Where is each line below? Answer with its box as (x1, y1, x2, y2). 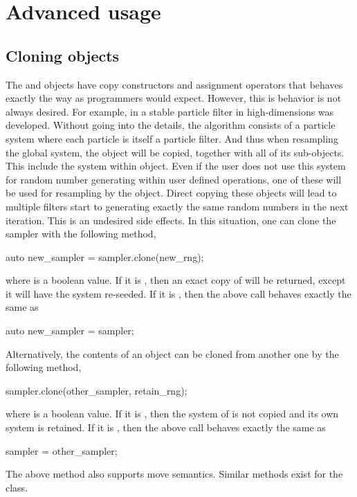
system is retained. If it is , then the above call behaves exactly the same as (6, 420, 326, 435)
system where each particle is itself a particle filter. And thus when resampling (6, 131, 338, 145)
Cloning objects (6, 44, 120, 66)
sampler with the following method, (6, 226, 156, 241)
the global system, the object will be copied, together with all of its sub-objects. (6, 145, 345, 159)
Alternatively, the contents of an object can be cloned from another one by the (6, 346, 339, 361)
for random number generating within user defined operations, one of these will (6, 172, 342, 186)
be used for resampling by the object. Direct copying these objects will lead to (6, 186, 337, 200)
